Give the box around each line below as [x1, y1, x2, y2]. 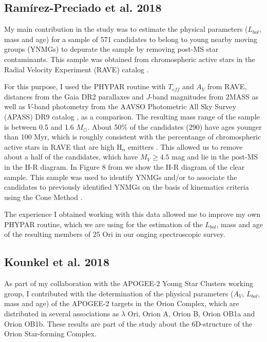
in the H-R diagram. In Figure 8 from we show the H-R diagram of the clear [4, 161, 245, 172]
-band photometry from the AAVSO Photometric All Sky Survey [31, 101, 236, 112]
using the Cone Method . [4, 191, 83, 202]
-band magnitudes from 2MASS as [150, 91, 258, 102]
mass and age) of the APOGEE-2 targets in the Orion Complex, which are [4, 298, 239, 309]
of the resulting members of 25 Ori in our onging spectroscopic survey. [4, 229, 225, 239]
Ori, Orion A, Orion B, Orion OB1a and [127, 308, 255, 319]
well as [4, 101, 25, 112]
